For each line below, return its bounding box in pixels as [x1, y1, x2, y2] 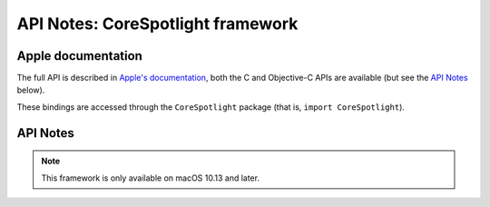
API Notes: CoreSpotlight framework [16, 14, 299, 34]
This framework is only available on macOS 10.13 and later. [41, 172, 260, 183]
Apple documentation [16, 48, 142, 64]
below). [16, 84, 45, 95]
